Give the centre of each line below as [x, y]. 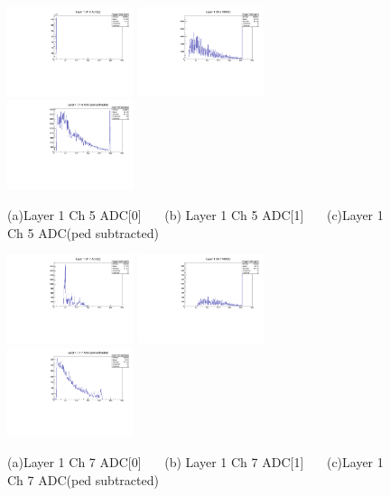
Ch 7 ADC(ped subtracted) [83, 479]
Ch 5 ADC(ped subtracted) [83, 232]
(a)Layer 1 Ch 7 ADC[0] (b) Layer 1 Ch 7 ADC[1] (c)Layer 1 [195, 462]
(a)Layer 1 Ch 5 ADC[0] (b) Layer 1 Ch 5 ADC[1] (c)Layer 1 [195, 214]
